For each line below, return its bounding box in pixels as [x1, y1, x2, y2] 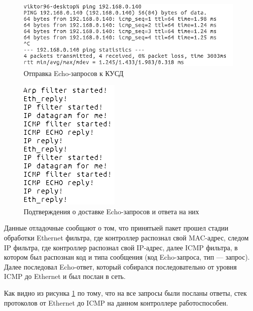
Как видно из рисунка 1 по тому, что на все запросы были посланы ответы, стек [4, 288, 247, 298]
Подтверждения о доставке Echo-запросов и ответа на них [24, 206, 199, 216]
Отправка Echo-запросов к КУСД [24, 68, 124, 78]
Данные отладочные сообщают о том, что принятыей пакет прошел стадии [4, 223, 229, 233]
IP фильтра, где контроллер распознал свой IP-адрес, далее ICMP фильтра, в [4, 242, 238, 252]
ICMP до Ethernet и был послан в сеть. [4, 271, 126, 281]
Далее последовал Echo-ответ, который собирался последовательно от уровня [4, 261, 237, 272]
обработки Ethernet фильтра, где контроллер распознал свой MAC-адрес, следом [4, 233, 249, 243]
